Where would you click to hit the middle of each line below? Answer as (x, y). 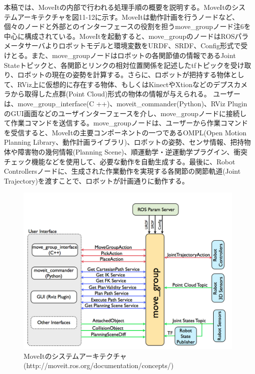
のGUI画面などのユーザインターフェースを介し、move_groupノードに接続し (125, 113)
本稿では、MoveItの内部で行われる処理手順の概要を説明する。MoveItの (118, 7)
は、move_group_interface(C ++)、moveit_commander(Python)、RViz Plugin (126, 103)
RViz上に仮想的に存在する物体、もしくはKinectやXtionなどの (115, 84)
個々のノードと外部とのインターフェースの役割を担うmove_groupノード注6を (127, 26)
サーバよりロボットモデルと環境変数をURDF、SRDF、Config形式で (132, 46)
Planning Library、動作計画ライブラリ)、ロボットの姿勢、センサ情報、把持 (124, 142)
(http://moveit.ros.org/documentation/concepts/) (99, 365)
